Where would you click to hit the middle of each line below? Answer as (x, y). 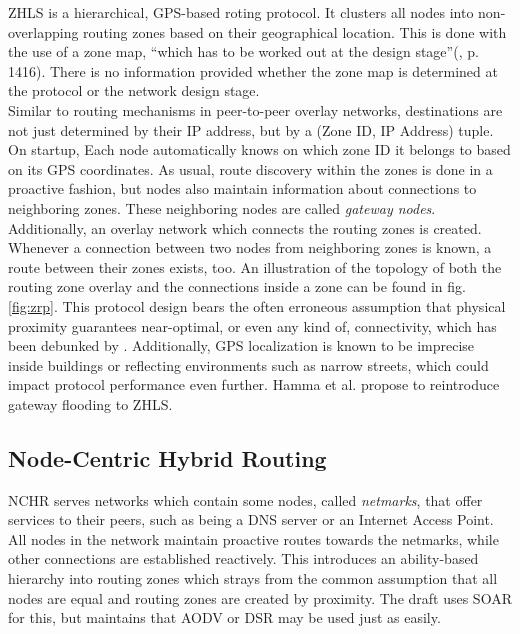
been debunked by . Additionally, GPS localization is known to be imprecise (241, 345)
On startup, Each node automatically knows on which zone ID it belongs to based (259, 149)
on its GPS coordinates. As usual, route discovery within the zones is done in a (250, 168)
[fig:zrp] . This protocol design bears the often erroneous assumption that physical (257, 305)
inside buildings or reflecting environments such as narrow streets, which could (248, 364)
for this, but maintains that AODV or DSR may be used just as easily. (224, 617)
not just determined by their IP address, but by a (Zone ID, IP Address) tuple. (251, 129)
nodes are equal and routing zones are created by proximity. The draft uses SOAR (260, 597)
